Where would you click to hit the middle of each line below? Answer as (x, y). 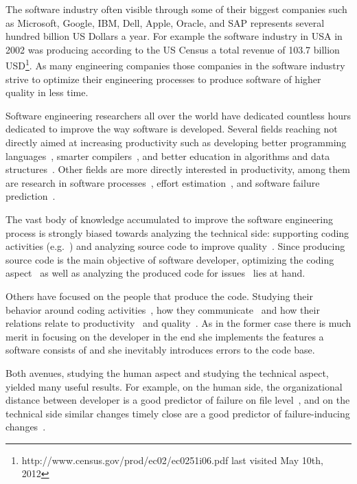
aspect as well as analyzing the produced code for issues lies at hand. (156, 273)
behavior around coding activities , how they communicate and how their (163, 309)
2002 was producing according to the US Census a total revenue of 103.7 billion (173, 49)
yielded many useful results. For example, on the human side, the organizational (174, 386)
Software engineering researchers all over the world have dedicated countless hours (178, 115)
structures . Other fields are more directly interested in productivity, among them (178, 169)
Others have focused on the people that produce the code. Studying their (159, 296)
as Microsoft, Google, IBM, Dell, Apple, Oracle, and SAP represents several (165, 22)
